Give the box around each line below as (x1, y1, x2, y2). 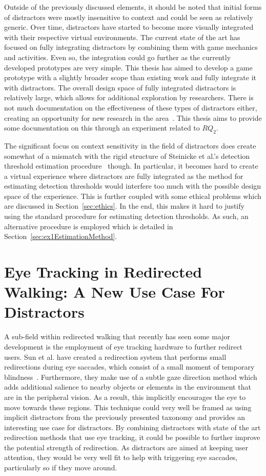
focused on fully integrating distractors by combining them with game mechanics (4, 42, 258, 52)
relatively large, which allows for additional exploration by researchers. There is (4, 92, 254, 103)
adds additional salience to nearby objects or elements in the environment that (4, 381, 251, 392)
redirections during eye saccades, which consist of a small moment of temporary (4, 361, 255, 372)
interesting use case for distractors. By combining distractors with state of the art (4, 422, 261, 432)
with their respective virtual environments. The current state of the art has (4, 31, 240, 42)
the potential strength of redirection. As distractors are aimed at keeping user (4, 442, 248, 452)
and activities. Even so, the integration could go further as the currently (4, 51, 231, 62)
